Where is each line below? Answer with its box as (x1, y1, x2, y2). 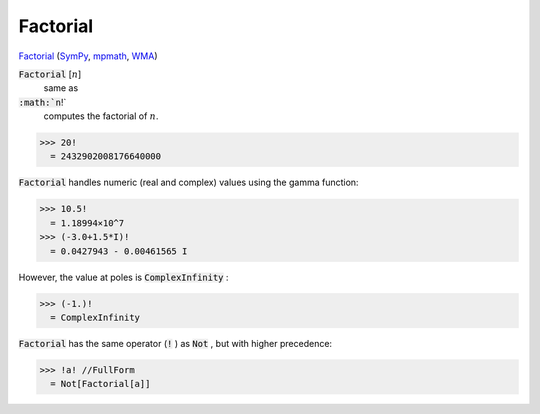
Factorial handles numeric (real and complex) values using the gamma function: (18, 176, 359, 189)
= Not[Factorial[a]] (50, 378, 151, 390)
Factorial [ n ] (18, 68, 82, 80)
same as (43, 82, 79, 94)
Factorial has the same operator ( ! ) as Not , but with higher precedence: (18, 337, 333, 349)
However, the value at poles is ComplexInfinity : (18, 271, 229, 283)
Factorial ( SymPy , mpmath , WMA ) (18, 50, 159, 62)
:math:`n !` (18, 96, 67, 108)
